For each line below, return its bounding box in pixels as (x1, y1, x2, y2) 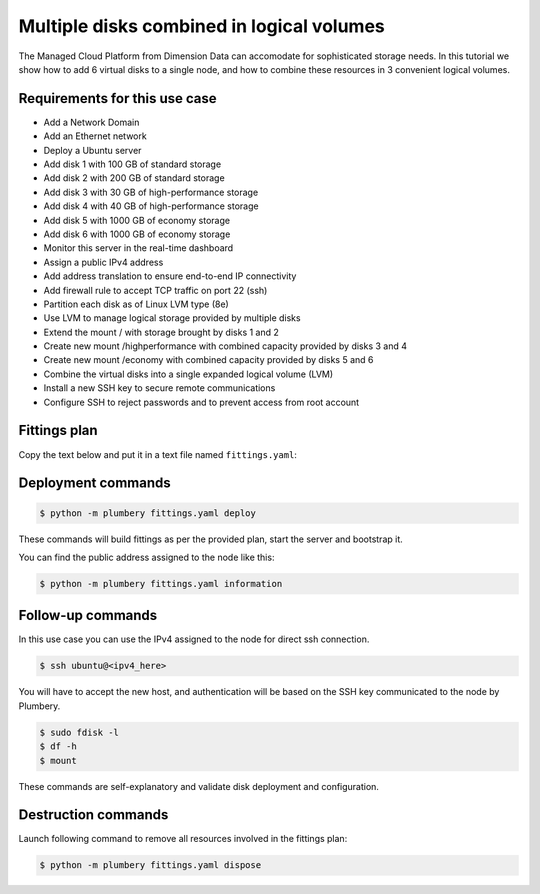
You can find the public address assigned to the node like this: (18, 551, 275, 563)
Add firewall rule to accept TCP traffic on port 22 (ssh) (43, 284, 268, 296)
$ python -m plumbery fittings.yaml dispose (39, 860, 262, 871)
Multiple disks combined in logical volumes (18, 15, 385, 37)
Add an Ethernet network (43, 130, 147, 142)
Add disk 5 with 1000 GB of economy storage (43, 214, 230, 226)
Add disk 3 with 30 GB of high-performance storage (43, 186, 259, 198)
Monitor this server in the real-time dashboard (43, 242, 234, 254)
